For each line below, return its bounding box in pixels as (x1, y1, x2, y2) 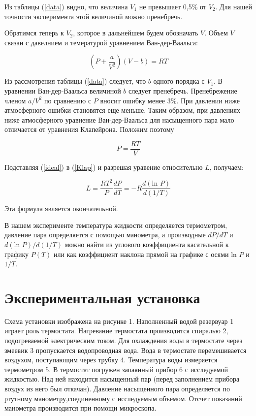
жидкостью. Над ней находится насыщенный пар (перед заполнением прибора (4, 374, 240, 384)
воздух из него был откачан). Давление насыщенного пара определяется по (4, 384, 230, 393)
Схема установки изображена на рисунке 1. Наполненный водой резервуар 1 (4, 316, 234, 326)
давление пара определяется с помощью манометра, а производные (4, 229, 206, 240)
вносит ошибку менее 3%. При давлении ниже (100, 95, 240, 105)
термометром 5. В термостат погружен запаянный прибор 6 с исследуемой (4, 364, 228, 374)
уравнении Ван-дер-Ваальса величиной (4, 85, 121, 96)
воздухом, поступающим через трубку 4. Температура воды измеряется (4, 354, 218, 365)
